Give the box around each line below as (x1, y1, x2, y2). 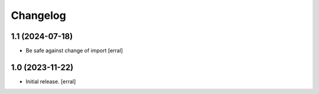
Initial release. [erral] (25, 77, 76, 85)
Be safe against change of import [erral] (25, 47, 123, 54)
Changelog (11, 9, 66, 22)
